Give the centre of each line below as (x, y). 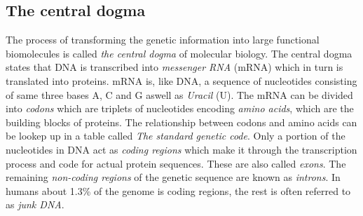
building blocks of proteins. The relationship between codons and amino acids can (181, 122)
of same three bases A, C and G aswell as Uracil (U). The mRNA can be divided (179, 94)
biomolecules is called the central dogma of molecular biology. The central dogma (179, 53)
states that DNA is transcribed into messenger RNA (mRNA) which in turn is (174, 67)
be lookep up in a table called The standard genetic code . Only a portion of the (176, 136)
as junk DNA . (35, 204)
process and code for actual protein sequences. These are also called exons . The (176, 163)
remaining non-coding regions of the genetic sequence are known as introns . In (173, 177)
